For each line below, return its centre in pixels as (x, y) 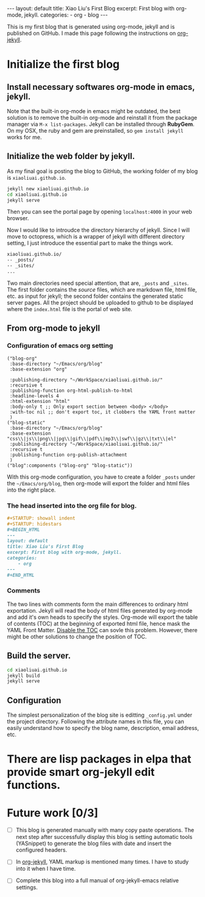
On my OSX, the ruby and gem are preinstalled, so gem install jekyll (95, 131)
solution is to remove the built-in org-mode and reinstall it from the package (102, 118)
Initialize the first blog (63, 65)
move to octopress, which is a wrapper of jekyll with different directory (96, 237)
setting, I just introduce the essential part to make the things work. (90, 243)
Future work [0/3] (52, 813)
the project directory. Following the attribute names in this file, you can (96, 722)
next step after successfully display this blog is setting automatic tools (104, 837)
